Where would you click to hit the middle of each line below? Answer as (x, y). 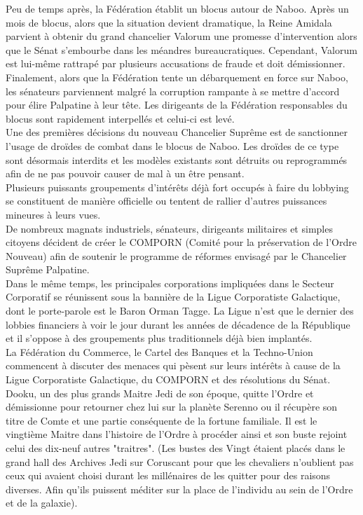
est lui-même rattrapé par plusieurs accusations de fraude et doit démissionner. (176, 63)
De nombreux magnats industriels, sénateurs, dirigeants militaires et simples (169, 228)
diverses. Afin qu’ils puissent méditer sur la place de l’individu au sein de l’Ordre (179, 489)
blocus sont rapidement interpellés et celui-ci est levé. (120, 118)
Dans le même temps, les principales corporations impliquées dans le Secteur (170, 283)
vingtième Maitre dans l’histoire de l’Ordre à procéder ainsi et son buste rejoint (177, 434)
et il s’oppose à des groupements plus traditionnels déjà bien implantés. (159, 338)
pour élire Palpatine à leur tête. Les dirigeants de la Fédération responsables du (177, 105)
